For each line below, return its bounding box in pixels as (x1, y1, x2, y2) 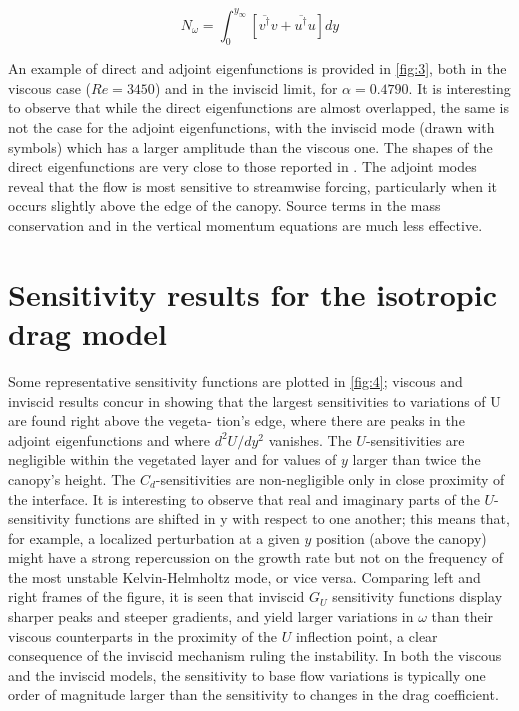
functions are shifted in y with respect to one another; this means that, (74, 508, 510, 529)
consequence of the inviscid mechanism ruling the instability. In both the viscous (8, 645, 502, 666)
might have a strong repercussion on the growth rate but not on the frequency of (8, 547, 504, 568)
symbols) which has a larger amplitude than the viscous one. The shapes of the (8, 136, 493, 157)
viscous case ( (8, 77, 92, 98)
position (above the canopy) (316, 527, 487, 548)
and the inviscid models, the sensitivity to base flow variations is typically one (8, 664, 486, 685)
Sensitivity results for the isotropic (8, 273, 497, 314)
